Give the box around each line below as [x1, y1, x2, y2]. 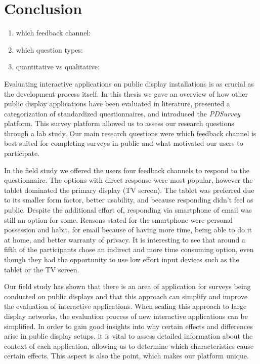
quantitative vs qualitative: [16, 61, 100, 72]
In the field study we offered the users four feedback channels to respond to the [4, 165, 250, 175]
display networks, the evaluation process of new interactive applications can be [4, 310, 248, 321]
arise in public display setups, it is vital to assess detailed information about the [4, 331, 253, 341]
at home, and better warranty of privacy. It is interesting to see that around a [4, 234, 245, 245]
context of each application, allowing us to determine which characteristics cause [4, 340, 254, 351]
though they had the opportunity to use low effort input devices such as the [4, 254, 239, 264]
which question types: [16, 44, 83, 55]
